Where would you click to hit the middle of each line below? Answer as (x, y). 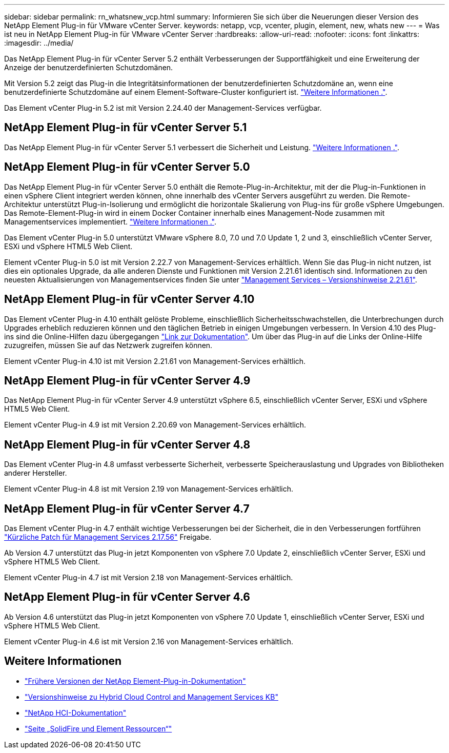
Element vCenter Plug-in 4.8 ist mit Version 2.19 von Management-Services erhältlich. (149, 489)
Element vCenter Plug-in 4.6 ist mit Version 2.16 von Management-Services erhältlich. (149, 641)
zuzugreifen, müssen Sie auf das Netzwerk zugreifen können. (108, 345)
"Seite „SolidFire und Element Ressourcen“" (98, 728)
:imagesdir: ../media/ (39, 43)
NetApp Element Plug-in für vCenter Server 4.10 (129, 299)
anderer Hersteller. (36, 473)
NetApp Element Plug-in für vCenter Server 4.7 (127, 508)
